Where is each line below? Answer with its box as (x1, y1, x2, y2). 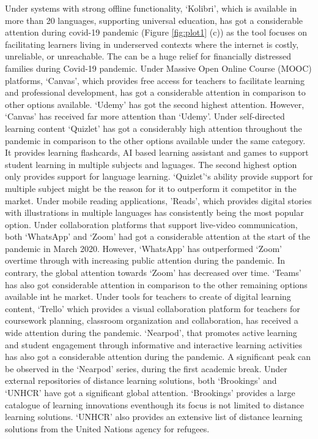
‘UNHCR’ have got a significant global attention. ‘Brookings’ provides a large (5, 386, 295, 399)
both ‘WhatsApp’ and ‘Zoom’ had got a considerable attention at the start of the (5, 230, 310, 243)
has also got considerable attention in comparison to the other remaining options (5, 278, 308, 291)
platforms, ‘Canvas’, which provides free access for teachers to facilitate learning (5, 74, 305, 86)
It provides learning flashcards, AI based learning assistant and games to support (5, 146, 309, 159)
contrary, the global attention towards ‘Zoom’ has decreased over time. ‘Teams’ (5, 266, 301, 279)
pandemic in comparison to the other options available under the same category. (5, 134, 306, 147)
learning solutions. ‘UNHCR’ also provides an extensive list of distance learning (5, 410, 303, 423)
